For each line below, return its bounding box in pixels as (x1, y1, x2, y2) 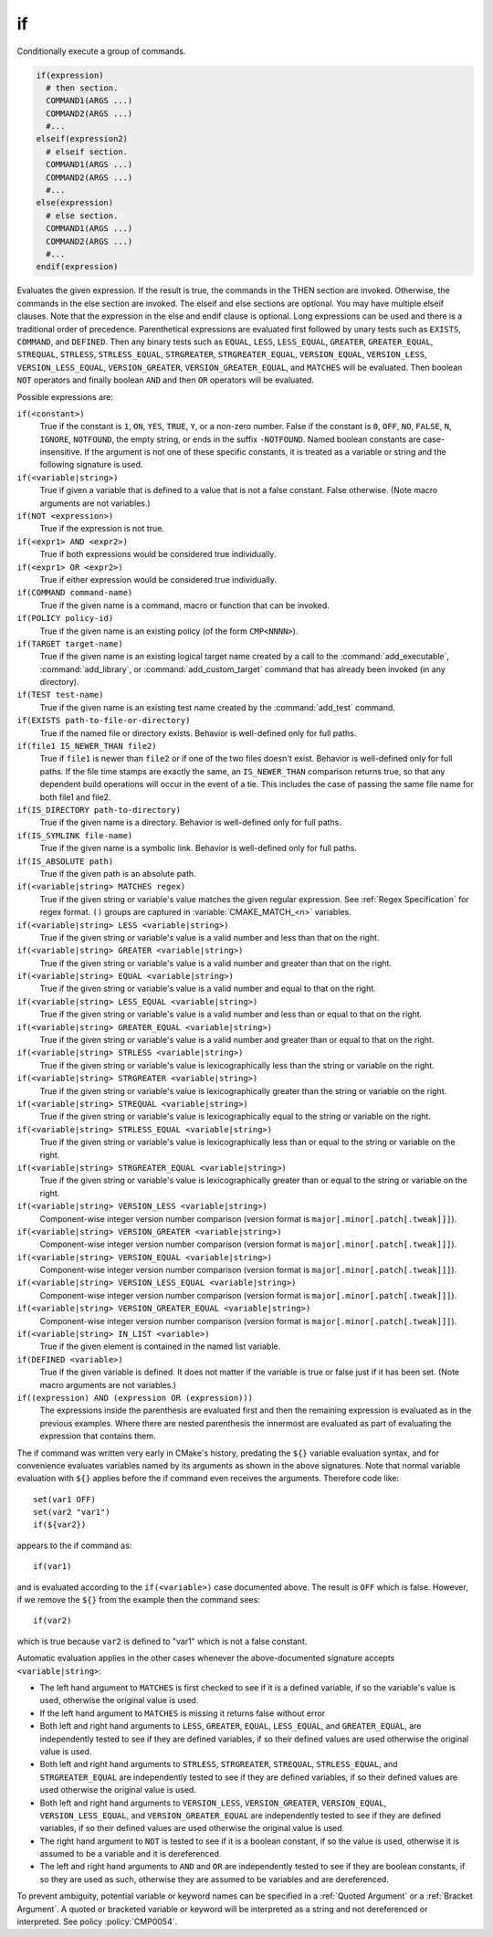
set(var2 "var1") (33, 1507, 110, 1518)
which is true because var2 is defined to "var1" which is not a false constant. (16, 1636, 308, 1647)
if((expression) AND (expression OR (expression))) (16, 1393, 254, 1403)
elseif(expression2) (36, 133, 128, 144)
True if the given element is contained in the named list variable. (39, 1341, 281, 1352)
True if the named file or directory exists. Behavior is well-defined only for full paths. (39, 727, 357, 739)
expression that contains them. (39, 1430, 156, 1442)
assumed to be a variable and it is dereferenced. (39, 1848, 222, 1859)
